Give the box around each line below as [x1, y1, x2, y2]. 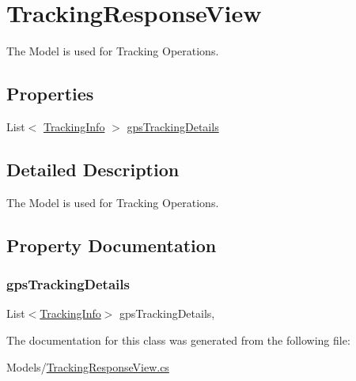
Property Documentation [6, 232, 217, 257]
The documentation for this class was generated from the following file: [6, 331, 350, 348]
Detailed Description [6, 157, 180, 181]
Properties [6, 81, 94, 106]
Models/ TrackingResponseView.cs [6, 358, 169, 375]
